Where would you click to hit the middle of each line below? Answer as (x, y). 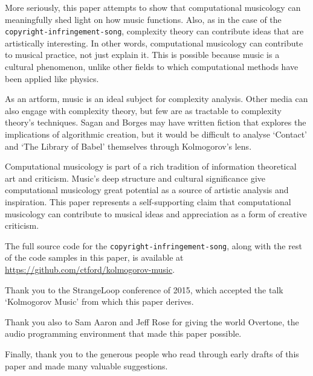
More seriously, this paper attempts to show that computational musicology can (153, 7)
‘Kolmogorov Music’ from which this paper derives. (99, 301)
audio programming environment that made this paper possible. (123, 333)
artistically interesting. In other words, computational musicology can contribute (154, 43)
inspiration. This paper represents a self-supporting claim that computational (148, 201)
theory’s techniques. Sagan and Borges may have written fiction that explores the (156, 122)
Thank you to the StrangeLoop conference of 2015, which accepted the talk (144, 289)
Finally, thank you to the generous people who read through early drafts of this (152, 353)
